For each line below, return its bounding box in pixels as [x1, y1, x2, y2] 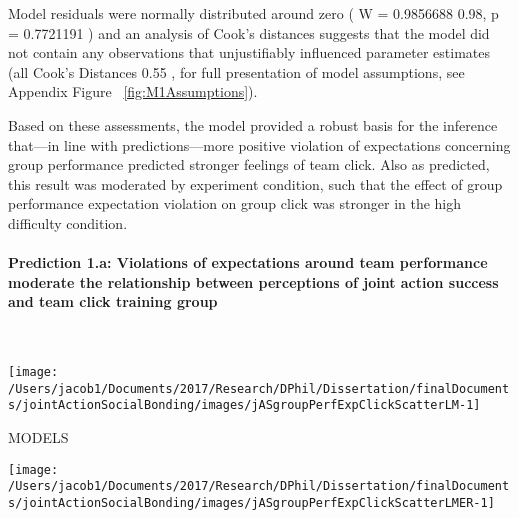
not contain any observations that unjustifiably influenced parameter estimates [8, 42, 490, 63]
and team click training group [8, 291, 218, 312]
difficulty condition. [8, 212, 128, 233]
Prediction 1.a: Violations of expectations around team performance [8, 252, 488, 273]
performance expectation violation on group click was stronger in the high [8, 193, 462, 214]
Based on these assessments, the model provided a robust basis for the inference [8, 114, 498, 135]
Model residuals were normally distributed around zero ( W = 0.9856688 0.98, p [8, 3, 499, 23]
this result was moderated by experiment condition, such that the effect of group [8, 173, 503, 194]
